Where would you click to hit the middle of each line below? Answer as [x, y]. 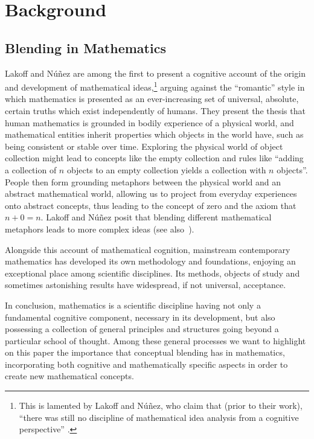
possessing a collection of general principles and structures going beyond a [142, 329]
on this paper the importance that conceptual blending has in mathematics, [145, 352]
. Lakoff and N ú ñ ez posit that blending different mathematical [156, 217]
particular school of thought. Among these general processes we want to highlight [155, 340]
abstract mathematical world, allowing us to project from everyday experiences [151, 194]
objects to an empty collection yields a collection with [166, 169]
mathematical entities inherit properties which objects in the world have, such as [154, 134]
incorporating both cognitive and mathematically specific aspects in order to [146, 364]
